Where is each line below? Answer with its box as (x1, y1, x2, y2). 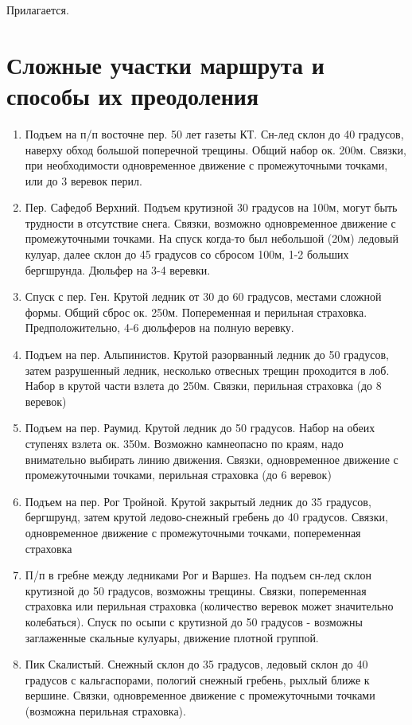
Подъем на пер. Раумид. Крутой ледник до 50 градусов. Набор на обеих (25, 419, 375, 436)
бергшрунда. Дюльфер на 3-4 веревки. (25, 261, 211, 278)
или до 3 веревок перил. (25, 172, 142, 189)
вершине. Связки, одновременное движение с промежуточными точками (25, 687, 375, 704)
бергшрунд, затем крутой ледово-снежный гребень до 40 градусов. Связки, (25, 509, 388, 525)
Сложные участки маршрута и (6, 48, 325, 80)
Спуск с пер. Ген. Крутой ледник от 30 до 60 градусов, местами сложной (25, 288, 382, 305)
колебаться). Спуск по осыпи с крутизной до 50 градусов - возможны (25, 613, 363, 630)
